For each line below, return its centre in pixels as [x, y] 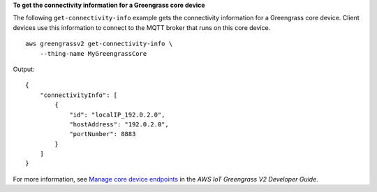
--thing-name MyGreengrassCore [93, 53]
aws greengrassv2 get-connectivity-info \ [99, 44]
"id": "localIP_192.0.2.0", [117, 115]
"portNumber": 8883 [103, 134]
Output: [24, 69]
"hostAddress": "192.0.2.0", [119, 124]
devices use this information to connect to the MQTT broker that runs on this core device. [142, 27]
